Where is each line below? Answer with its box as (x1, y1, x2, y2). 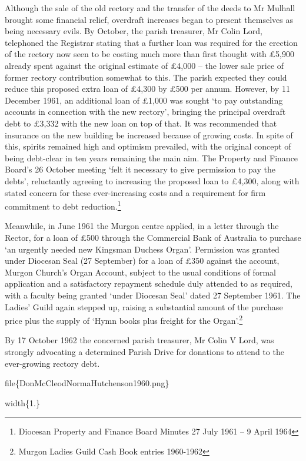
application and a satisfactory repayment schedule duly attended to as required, (5, 277, 292, 290)
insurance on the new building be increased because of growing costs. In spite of (5, 128, 293, 141)
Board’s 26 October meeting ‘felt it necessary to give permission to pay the (5, 163, 275, 175)
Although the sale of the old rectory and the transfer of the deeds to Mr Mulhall (5, 2, 295, 14)
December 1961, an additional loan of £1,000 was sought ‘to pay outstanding (5, 94, 283, 106)
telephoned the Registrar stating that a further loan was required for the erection (5, 36, 298, 48)
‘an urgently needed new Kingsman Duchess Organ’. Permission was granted (5, 243, 280, 255)
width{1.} (5, 396, 40, 409)
